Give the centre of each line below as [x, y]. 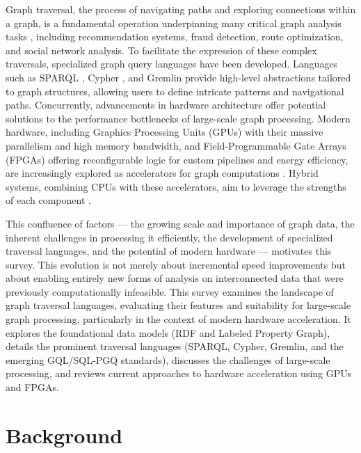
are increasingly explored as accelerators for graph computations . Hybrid [162, 173]
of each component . [48, 200]
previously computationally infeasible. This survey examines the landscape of [170, 291]
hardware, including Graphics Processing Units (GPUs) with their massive [165, 132]
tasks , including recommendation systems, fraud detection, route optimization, [175, 37]
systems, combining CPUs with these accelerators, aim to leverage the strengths [176, 186]
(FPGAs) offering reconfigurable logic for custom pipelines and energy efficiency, [177, 159]
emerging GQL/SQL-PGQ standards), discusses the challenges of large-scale [168, 359]
